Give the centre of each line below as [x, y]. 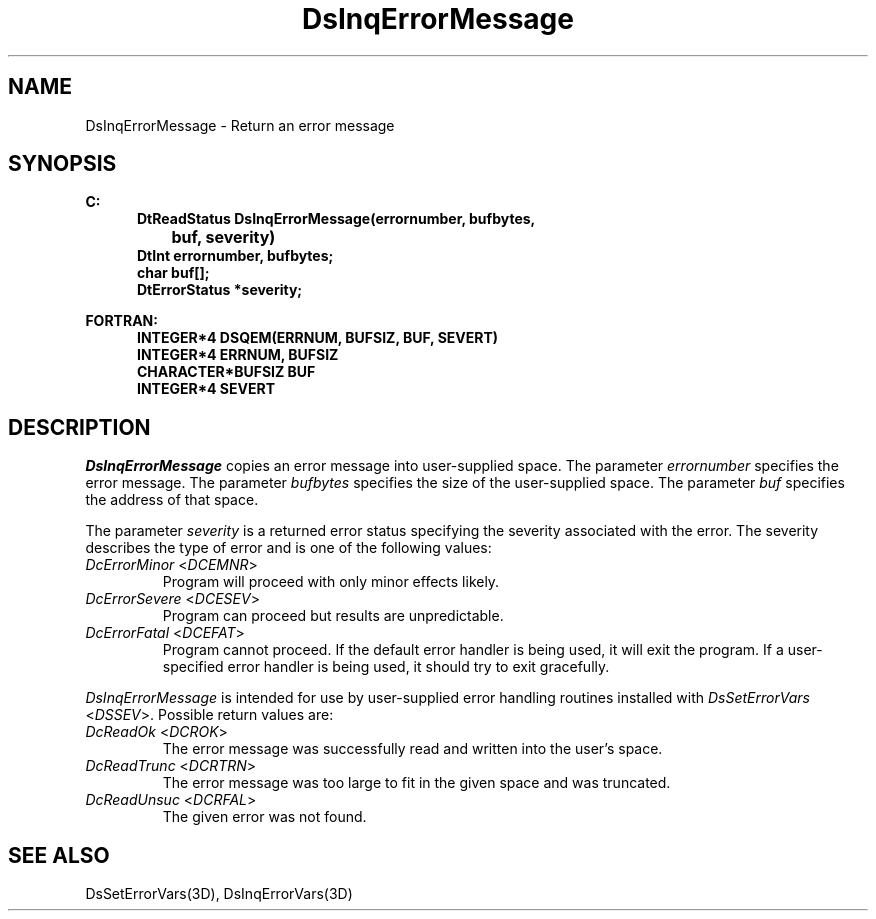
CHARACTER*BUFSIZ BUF [226, 372]
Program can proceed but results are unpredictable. [333, 616]
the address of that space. [172, 500]
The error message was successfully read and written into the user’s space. [412, 749]
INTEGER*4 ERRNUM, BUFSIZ [238, 355]
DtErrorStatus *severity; [220, 290]
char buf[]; [173, 273]
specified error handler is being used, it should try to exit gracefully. [386, 667]
